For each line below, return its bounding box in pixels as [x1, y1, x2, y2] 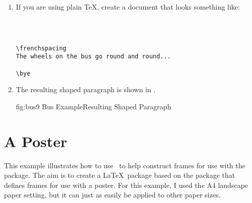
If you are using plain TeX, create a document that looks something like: [16, 2, 240, 12]
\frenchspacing [16, 44, 67, 52]
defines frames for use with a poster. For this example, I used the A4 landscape [4, 179, 248, 190]
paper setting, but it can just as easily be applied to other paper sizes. [4, 189, 221, 200]
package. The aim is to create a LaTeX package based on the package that [4, 170, 235, 180]
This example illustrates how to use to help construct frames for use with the [4, 160, 245, 170]
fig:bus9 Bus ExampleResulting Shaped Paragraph [16, 101, 172, 111]
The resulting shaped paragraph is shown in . [16, 84, 156, 95]
